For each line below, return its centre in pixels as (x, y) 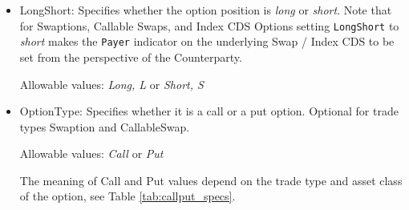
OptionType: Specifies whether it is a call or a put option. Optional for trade (209, 111)
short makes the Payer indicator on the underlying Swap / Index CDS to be (207, 41)
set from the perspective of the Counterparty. (131, 57)
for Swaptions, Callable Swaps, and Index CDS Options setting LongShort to (209, 25)
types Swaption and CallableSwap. (105, 126)
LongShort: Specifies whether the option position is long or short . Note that (206, 10)
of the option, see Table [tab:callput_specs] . (128, 196)
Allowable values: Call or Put (91, 153)
